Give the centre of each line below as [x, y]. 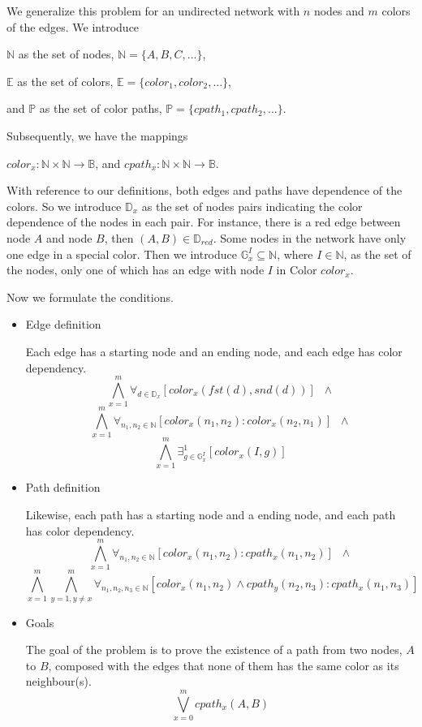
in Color [297, 270]
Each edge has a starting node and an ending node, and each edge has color [214, 351]
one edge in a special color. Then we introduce [122, 254]
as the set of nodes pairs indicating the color [252, 206]
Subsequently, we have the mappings [97, 135]
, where [295, 254]
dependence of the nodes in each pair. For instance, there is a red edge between [204, 222]
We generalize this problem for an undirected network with [153, 11]
